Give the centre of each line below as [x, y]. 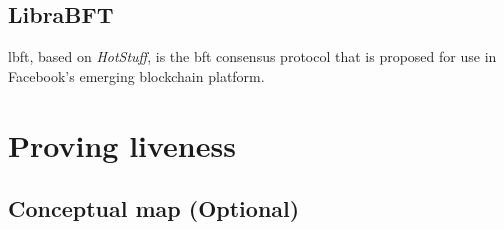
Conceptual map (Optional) [154, 208]
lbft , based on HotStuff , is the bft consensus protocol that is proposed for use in [252, 56]
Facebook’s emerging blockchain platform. [136, 75]
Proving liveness [122, 144]
